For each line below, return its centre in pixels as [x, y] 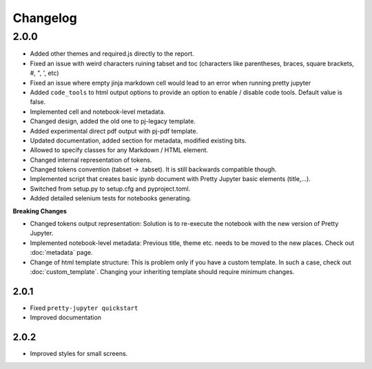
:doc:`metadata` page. [61, 253]
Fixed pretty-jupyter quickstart [84, 308]
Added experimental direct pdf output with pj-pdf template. [114, 131]
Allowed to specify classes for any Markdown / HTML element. [119, 150]
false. [38, 102]
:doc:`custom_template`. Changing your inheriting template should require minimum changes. [162, 271]
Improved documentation [66, 317]
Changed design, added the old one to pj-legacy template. [113, 121]
